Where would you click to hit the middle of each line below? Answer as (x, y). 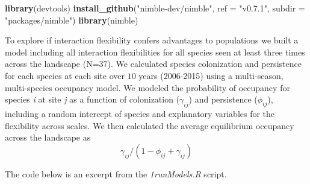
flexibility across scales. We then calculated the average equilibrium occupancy (150, 125)
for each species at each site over (65, 75)
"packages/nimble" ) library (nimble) (72, 20)
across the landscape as (48, 137)
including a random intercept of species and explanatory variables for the (140, 113)
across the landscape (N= (52, 64)
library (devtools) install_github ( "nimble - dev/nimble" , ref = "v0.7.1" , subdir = (155, 8)
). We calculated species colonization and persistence (204, 64)
